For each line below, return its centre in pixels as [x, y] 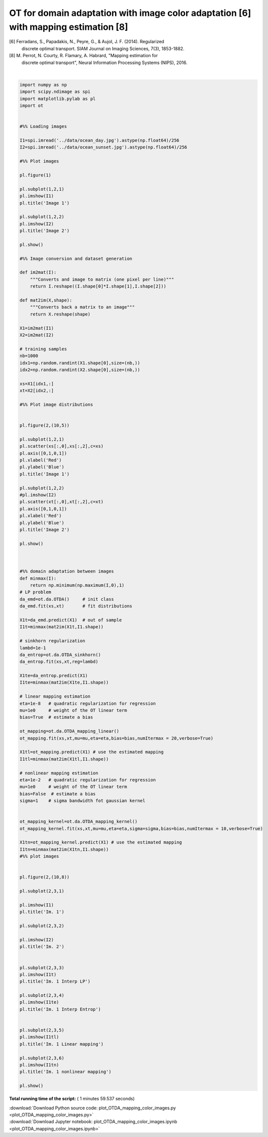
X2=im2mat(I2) [37, 335]
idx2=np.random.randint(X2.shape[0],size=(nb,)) [80, 370]
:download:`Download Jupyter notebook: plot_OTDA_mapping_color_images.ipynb [93, 1122]
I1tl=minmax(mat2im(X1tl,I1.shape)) [64, 759]
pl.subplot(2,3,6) [42, 1058]
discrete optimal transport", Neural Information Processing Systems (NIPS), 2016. [104, 63]
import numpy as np [43, 85]
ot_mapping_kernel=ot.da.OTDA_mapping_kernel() [78, 822]
